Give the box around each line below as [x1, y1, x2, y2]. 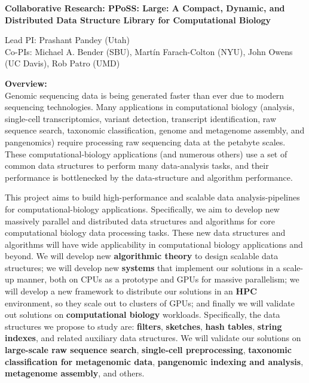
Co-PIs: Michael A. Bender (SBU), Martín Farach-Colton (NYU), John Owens [5, 45, 293, 57]
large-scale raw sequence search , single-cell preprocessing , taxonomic [5, 344, 292, 356]
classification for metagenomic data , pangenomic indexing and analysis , [5, 355, 304, 367]
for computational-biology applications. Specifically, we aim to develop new [5, 202, 280, 215]
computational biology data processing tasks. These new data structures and [5, 226, 286, 239]
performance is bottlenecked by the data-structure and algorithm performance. [5, 171, 293, 183]
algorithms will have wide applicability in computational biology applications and [5, 238, 303, 250]
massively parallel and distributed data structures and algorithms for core [5, 214, 275, 227]
